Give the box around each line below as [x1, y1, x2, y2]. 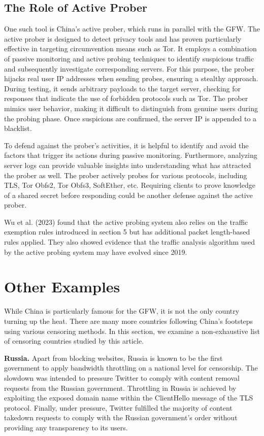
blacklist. [4, 123, 32, 133]
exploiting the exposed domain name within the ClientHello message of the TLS [4, 392, 253, 403]
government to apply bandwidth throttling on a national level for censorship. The [4, 362, 258, 373]
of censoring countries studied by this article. [4, 336, 144, 346]
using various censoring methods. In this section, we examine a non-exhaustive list [4, 325, 260, 336]
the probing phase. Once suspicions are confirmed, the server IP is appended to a [4, 113, 257, 123]
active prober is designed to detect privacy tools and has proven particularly [4, 33, 242, 44]
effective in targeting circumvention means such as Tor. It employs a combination [4, 43, 257, 54]
